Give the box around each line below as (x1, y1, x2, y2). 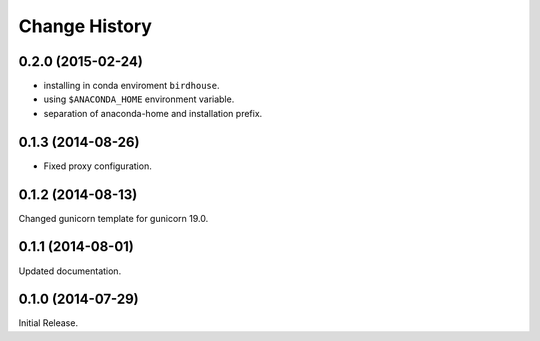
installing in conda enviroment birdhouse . (43, 80, 220, 92)
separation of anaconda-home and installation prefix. (43, 107, 263, 119)
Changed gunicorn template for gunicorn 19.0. (18, 212, 209, 224)
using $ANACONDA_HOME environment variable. (43, 93, 235, 105)
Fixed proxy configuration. (43, 160, 152, 172)
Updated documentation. (18, 265, 122, 277)
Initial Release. (18, 317, 79, 329)
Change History (18, 15, 152, 37)
